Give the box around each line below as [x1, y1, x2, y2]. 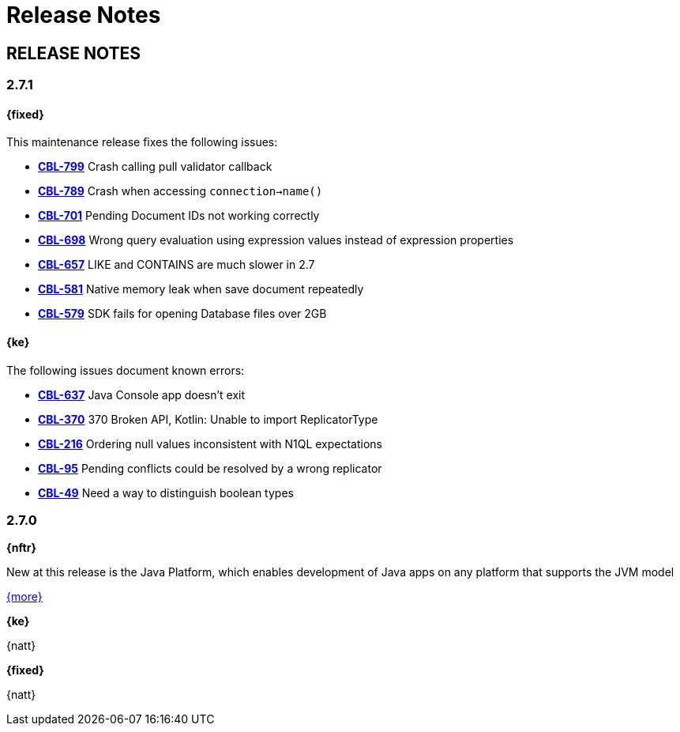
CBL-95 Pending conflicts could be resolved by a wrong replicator [38, 461, 382, 475]
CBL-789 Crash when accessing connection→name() [38, 184, 323, 198]
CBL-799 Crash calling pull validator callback [38, 160, 272, 174]
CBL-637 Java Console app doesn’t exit [38, 387, 246, 402]
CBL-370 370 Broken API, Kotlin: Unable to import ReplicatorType [38, 412, 378, 426]
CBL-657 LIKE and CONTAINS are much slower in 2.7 [38, 258, 315, 272]
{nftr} [6, 541, 36, 555]
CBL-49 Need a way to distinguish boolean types [38, 485, 294, 500]
